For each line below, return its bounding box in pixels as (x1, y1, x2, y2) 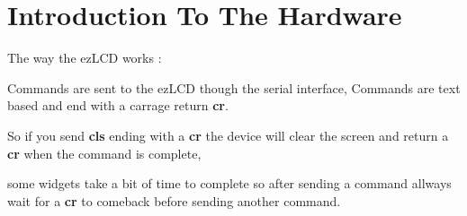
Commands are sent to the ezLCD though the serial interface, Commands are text (7, 78, 461, 97)
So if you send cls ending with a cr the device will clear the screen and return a (7, 125, 449, 144)
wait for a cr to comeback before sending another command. (7, 191, 341, 210)
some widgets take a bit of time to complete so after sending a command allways (7, 174, 452, 193)
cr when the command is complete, (7, 143, 202, 162)
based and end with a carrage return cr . (7, 96, 229, 115)
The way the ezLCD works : (7, 48, 162, 67)
